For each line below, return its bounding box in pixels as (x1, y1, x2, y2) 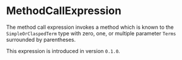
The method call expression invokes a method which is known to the (6, 24, 174, 31)
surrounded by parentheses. (6, 36, 76, 43)
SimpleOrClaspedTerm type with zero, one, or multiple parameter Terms (6, 29, 177, 36)
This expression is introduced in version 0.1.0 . (6, 47, 120, 54)
